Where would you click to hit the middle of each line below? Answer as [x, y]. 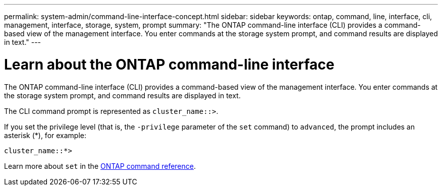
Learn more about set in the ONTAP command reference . [100, 166]
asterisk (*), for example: [45, 135]
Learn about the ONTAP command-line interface [169, 64]
